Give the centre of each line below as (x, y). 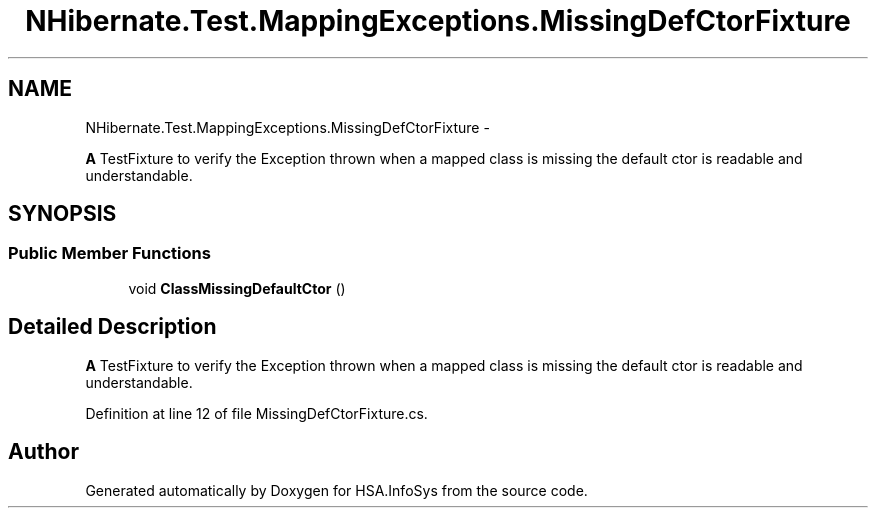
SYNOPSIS (62, 214)
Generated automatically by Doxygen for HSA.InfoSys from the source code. (336, 490)
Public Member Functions (109, 253)
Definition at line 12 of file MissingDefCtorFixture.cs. (256, 413)
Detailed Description (112, 327)
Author (43, 452)
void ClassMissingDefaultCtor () (237, 288)
